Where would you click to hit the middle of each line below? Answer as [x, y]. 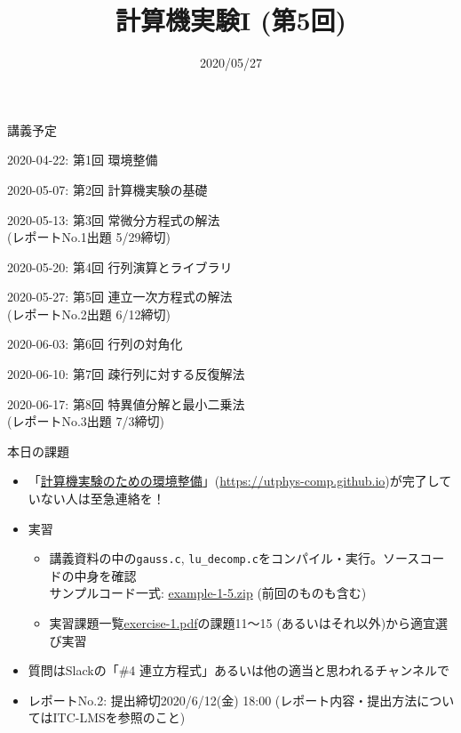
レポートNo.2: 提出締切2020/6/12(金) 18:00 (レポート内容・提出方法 [223, 700]
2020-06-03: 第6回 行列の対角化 [95, 344]
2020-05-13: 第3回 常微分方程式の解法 [114, 219]
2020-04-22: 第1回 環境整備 [83, 160]
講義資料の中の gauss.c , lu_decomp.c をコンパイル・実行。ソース [234, 558]
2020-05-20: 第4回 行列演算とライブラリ [120, 266]
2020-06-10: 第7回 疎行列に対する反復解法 [126, 374]
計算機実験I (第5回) [231, 20]
